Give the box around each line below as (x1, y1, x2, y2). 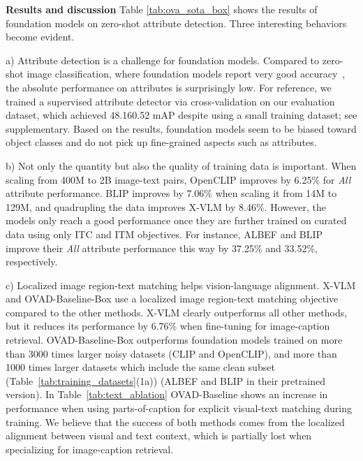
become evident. (6, 29, 75, 44)
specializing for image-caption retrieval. (6, 441, 174, 456)
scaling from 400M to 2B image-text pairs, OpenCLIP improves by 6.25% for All (6, 172, 351, 186)
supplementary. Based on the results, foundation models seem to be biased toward (6, 121, 357, 136)
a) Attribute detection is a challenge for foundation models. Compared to (6, 52, 320, 67)
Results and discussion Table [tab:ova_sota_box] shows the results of (6, 2, 318, 16)
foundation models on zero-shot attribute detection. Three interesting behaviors (6, 15, 347, 30)
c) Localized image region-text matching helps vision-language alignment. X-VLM (6, 277, 356, 292)
